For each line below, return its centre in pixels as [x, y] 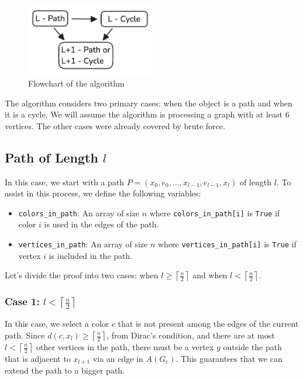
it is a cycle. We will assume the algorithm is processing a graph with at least [144, 114]
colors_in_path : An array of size [79, 213]
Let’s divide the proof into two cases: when [82, 275]
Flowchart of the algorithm [76, 83]
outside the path [252, 347]
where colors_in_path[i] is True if [215, 213]
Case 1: [22, 301]
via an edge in [118, 358]
